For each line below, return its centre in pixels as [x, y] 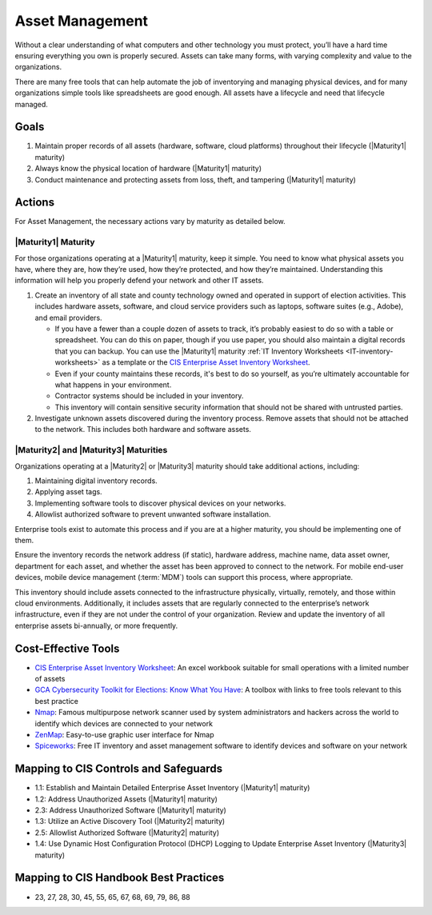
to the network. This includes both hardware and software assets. [143, 430]
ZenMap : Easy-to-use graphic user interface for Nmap [124, 734]
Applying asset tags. [69, 492]
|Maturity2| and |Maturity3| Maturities [91, 450]
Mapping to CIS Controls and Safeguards [119, 769]
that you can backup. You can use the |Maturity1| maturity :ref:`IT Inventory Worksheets [199, 351]
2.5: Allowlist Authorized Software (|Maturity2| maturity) [127, 833]
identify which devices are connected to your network [124, 723]
